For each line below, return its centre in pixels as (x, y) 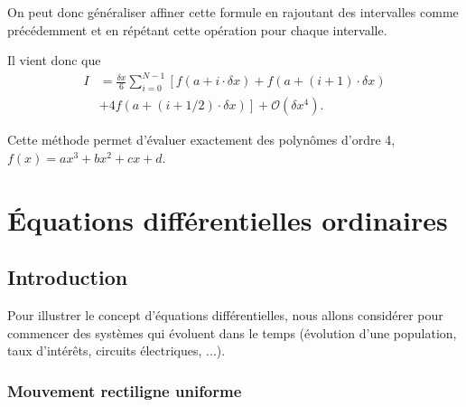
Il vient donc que (54, 60)
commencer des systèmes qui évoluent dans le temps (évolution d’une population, (232, 332)
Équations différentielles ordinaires (228, 219)
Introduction (68, 277)
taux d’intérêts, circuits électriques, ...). (116, 350)
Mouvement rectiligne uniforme (125, 390)
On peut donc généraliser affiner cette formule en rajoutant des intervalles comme (233, 12)
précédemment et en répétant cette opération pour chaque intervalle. (197, 29)
